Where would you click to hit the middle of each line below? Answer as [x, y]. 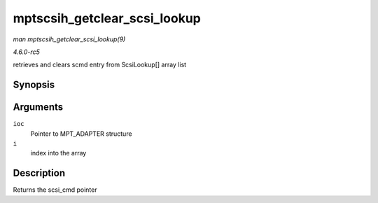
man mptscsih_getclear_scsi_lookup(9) [69, 39]
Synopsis [34, 85]
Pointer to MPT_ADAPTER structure [81, 134]
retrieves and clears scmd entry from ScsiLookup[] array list [100, 65]
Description [39, 173]
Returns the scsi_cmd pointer [55, 190]
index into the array [58, 153]
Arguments [38, 107]
